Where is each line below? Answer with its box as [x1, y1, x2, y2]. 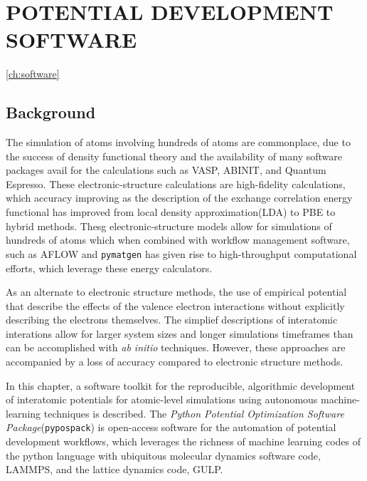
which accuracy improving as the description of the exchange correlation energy [6, 190, 353, 205]
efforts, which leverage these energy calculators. [6, 260, 213, 275]
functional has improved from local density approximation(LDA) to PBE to [6, 205, 336, 219]
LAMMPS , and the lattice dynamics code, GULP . [6, 462, 223, 477]
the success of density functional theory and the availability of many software [6, 148, 342, 163]
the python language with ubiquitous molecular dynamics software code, [6, 448, 321, 462]
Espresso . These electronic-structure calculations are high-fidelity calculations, [6, 176, 346, 191]
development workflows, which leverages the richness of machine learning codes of [6, 434, 361, 449]
